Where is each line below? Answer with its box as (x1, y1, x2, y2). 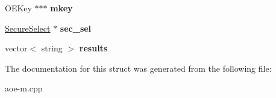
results (79, 42, 108, 54)
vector (5, 42, 28, 54)
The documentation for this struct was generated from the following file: (5, 62, 272, 74)
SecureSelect (5, 22, 51, 34)
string (41, 42, 63, 54)
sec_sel (60, 22, 92, 34)
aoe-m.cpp (5, 82, 43, 94)
